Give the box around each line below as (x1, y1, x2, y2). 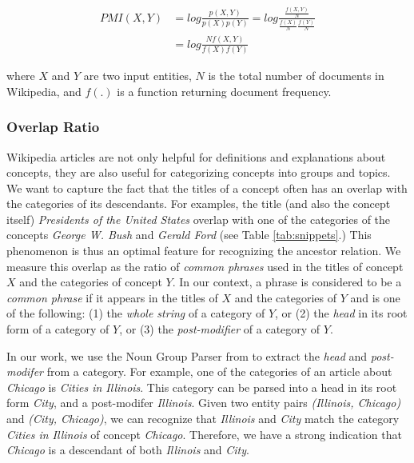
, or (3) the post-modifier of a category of (119, 321, 320, 337)
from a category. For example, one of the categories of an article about (46, 363, 392, 380)
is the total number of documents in (208, 67, 384, 84)
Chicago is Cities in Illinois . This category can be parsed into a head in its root (6, 378, 397, 395)
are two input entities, (83, 67, 192, 84)
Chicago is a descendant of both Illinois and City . (6, 441, 249, 458)
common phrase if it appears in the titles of (6, 289, 218, 305)
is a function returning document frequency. (117, 82, 332, 99)
